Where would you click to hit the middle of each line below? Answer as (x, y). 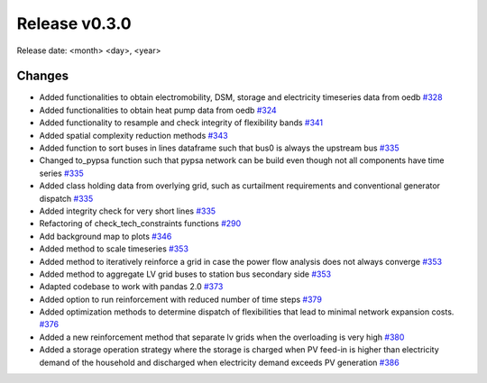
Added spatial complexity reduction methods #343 (134, 135)
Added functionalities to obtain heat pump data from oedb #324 (158, 110)
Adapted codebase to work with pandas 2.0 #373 (131, 287)
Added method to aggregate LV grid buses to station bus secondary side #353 (185, 274)
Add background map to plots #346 (106, 236)
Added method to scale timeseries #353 (114, 249)
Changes (43, 76)
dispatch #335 (66, 198)
